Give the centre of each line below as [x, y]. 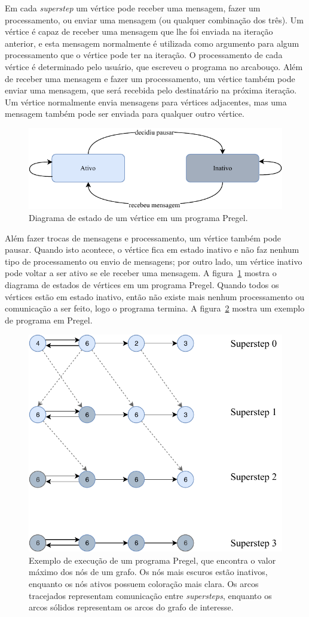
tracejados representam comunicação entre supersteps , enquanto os [150, 595]
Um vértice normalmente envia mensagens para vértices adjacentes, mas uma [146, 102]
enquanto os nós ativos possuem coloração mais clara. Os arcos [144, 584]
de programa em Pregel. [49, 320]
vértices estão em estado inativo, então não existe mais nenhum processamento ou [155, 296]
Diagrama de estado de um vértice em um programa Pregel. [138, 218]
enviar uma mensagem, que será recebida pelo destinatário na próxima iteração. [151, 90]
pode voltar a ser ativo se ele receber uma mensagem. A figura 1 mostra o [141, 273]
